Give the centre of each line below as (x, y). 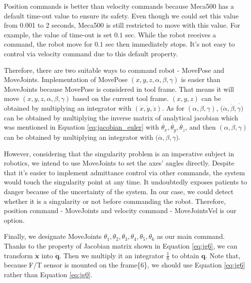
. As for (173, 108)
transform (18, 255)
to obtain (185, 255)
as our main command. (191, 236)
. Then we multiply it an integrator (111, 255)
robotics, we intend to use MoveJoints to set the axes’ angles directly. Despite (119, 163)
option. (14, 220)
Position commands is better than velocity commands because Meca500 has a (119, 6)
